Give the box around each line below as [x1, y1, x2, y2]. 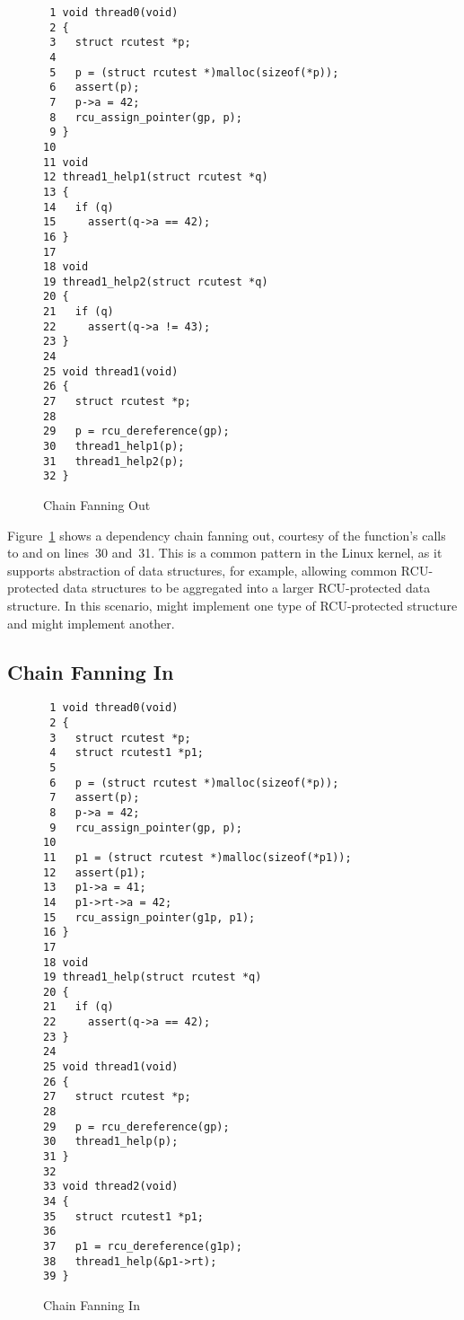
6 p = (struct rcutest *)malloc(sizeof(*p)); [49, 776, 339, 789]
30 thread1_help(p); [43, 1135, 179, 1148]
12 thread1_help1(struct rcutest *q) [43, 171, 268, 184]
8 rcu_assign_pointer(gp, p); [49, 110, 242, 124]
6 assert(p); [49, 81, 140, 94]
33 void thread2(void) [43, 1180, 179, 1193]
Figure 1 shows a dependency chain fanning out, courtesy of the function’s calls [7, 525, 446, 544]
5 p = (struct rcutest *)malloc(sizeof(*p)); [49, 66, 339, 79]
